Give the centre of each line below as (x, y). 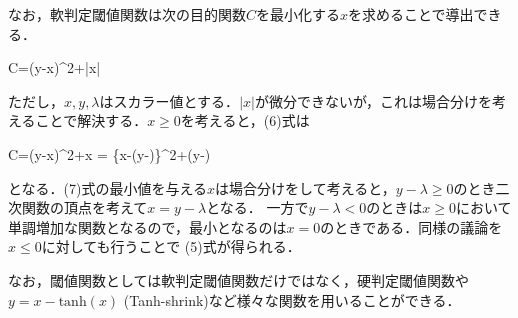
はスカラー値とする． (169, 100)
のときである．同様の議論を (411, 226)
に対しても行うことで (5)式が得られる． (171, 246)
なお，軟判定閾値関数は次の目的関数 (127, 14)
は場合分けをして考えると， (305, 187)
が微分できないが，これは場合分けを (373, 100)
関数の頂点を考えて (84, 207)
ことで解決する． (91, 120)
